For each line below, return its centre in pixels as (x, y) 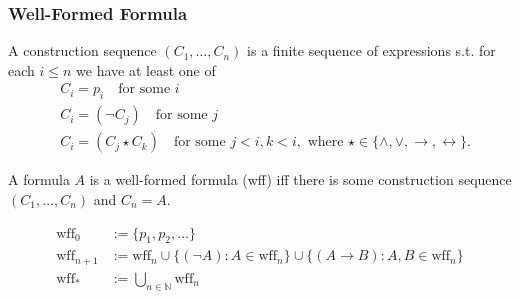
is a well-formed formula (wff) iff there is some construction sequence (300, 179)
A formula (39, 179)
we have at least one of (146, 69)
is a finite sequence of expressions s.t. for (371, 50)
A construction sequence (82, 50)
